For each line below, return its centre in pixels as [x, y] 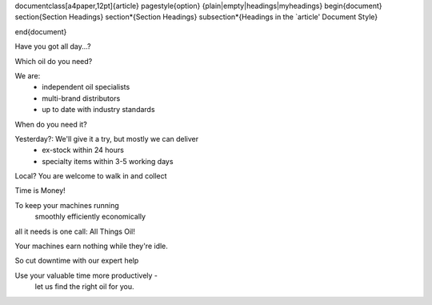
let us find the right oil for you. [84, 287]
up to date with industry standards [98, 110]
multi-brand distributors [81, 98]
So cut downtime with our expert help [77, 261]
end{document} [41, 31]
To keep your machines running [67, 205]
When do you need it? [51, 124]
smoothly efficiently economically [90, 217]
